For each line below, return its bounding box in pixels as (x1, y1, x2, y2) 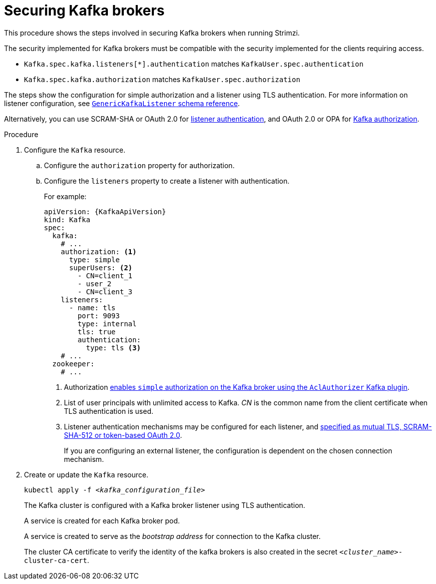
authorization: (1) (60, 247, 137, 256)
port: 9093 (77, 311, 120, 320)
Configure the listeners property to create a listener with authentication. (44, 176, 290, 185)
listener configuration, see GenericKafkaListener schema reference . (4, 99, 240, 108)
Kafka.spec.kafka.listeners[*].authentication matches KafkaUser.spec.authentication (24, 59, 364, 68)
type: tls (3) (86, 343, 141, 352)
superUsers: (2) (69, 263, 133, 272)
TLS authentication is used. (64, 406, 153, 415)
